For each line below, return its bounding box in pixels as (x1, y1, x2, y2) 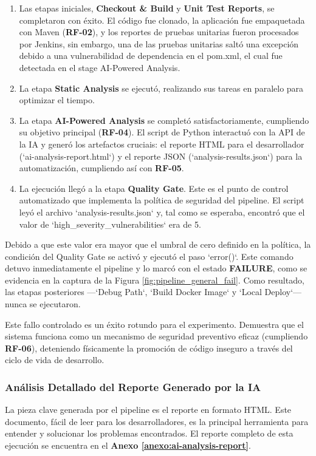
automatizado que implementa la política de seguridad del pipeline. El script (19, 194, 304, 206)
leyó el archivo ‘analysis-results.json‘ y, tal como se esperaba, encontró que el (19, 205, 305, 218)
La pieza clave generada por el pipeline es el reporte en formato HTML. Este (5, 403, 292, 416)
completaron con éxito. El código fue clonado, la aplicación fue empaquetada (19, 13, 305, 26)
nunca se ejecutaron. (5, 298, 81, 310)
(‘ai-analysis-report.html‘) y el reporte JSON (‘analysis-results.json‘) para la (19, 149, 303, 162)
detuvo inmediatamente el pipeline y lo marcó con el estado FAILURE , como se (5, 262, 307, 274)
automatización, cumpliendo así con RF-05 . (19, 162, 184, 174)
